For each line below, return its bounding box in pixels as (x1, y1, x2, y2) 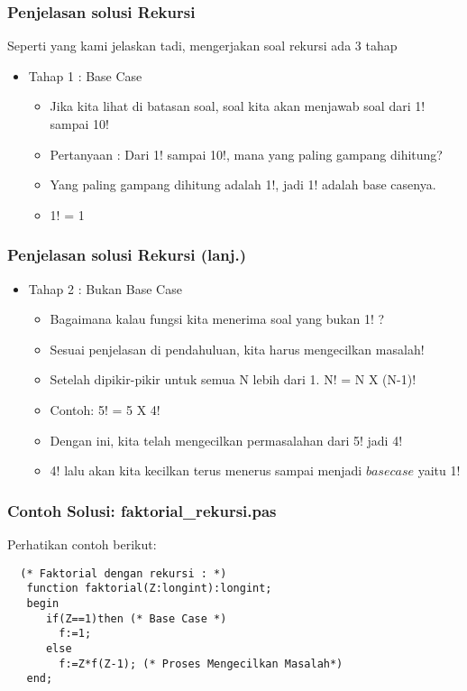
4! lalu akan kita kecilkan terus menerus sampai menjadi (50, 461, 362, 480)
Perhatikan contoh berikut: (7, 534, 157, 553)
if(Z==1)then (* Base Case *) (45, 612, 227, 625)
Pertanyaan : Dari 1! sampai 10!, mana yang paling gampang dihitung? (50, 144, 443, 163)
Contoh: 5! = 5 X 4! (50, 400, 160, 419)
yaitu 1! (417, 461, 461, 480)
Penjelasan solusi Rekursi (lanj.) (7, 244, 247, 266)
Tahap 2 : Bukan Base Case (28, 279, 182, 298)
